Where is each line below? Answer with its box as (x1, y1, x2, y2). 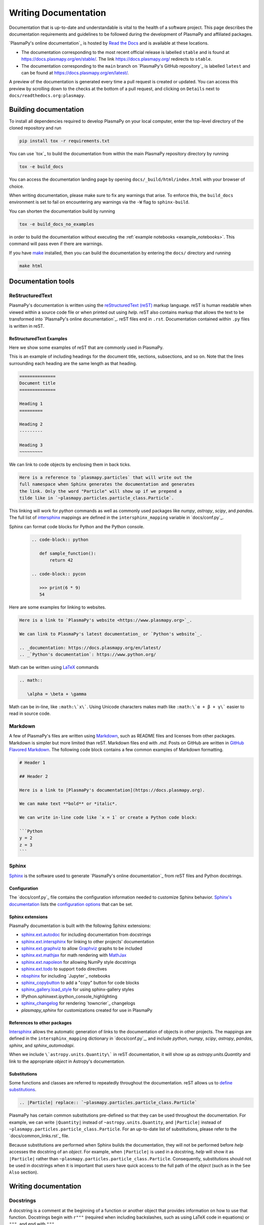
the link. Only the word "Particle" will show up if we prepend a (19, 488, 182, 494)
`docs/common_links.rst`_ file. (9, 1133, 69, 1139)
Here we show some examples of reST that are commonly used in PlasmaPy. (9, 344, 164, 350)
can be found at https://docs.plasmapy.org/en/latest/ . (21, 70, 129, 75)
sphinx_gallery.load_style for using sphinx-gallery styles (21, 986, 134, 992)
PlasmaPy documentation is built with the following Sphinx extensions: (9, 923, 151, 929)
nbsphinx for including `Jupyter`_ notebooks (21, 973, 110, 979)
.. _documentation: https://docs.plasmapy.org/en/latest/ (19, 645, 161, 650)
